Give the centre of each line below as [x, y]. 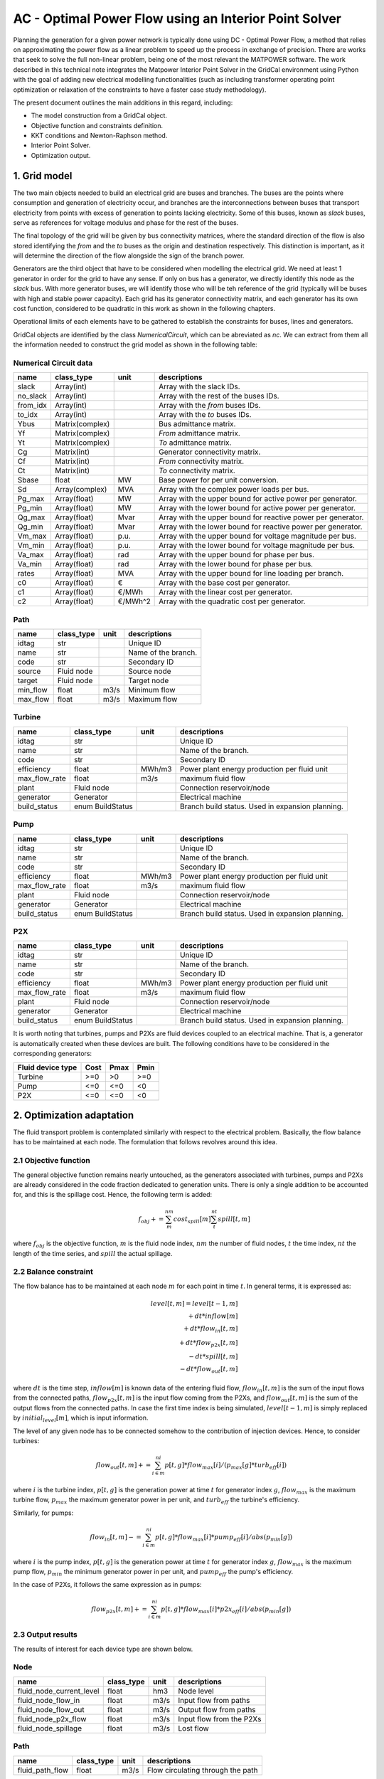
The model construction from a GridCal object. [99, 116]
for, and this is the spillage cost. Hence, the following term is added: [113, 1195]
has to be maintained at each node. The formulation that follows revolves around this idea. [145, 1142]
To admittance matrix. [195, 443]
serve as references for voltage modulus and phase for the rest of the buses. [126, 222]
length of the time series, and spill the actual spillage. [93, 1253]
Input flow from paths [214, 1700]
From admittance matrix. [200, 433]
